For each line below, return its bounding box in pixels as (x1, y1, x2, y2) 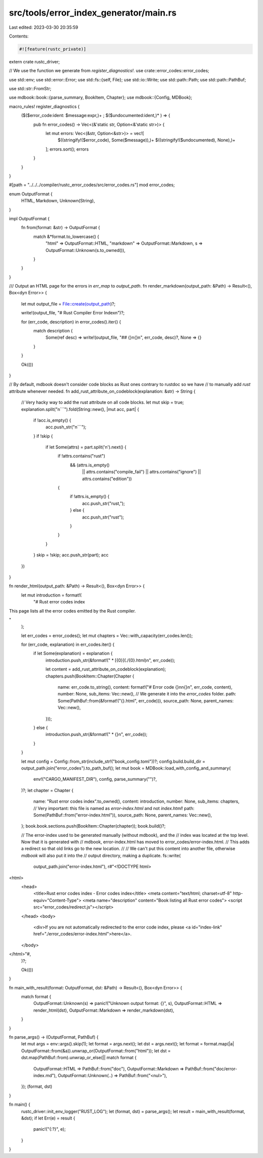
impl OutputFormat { (9, 215, 50, 221)
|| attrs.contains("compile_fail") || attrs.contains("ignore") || (82, 469, 201, 475)
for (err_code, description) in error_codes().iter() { (21, 319, 121, 325)
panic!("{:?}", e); (33, 1126, 66, 1132)
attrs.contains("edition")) (82, 476, 132, 482)
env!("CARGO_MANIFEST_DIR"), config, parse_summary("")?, (33, 776, 157, 782)
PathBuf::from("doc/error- (185, 1065, 237, 1072)
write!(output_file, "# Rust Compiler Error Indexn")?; (21, 310, 125, 316)
